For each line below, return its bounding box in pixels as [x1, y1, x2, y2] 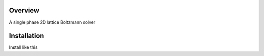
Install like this [9, 44, 38, 50]
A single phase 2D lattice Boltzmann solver [9, 19, 95, 25]
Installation [9, 32, 44, 40]
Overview [9, 6, 40, 14]
